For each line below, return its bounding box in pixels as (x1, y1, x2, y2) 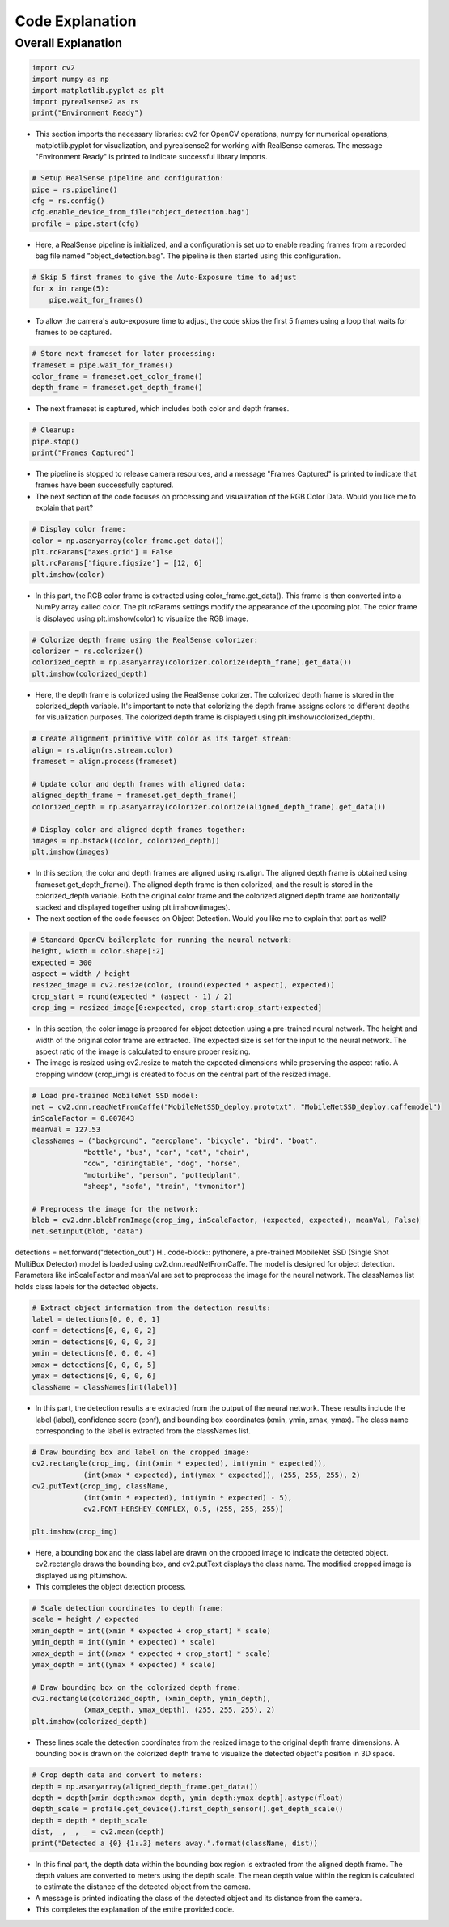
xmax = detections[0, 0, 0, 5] (32, 1360, 157, 1369)
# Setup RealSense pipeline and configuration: (32, 174, 224, 183)
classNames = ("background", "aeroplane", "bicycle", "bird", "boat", (32, 1136, 319, 1145)
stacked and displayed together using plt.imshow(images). (35, 902, 231, 912)
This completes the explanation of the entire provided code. (35, 1904, 235, 1914)
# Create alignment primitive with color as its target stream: (32, 734, 293, 744)
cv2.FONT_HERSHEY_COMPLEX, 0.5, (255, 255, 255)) (83, 1505, 284, 1513)
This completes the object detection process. (35, 1581, 186, 1591)
